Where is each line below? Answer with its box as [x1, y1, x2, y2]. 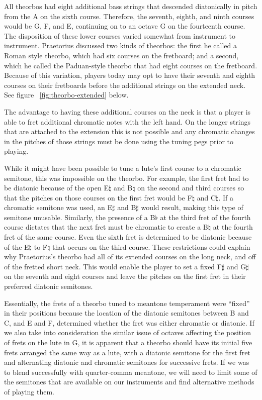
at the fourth [213, 222, 253, 232]
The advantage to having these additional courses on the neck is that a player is [4, 106, 251, 117]
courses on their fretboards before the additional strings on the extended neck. [4, 79, 246, 90]
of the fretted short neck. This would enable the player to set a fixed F [4, 261, 222, 271]
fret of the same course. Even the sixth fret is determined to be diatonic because [4, 232, 252, 242]
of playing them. [4, 386, 54, 396]
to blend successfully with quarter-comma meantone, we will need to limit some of [4, 366, 257, 377]
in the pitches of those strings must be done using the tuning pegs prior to [4, 136, 234, 146]
